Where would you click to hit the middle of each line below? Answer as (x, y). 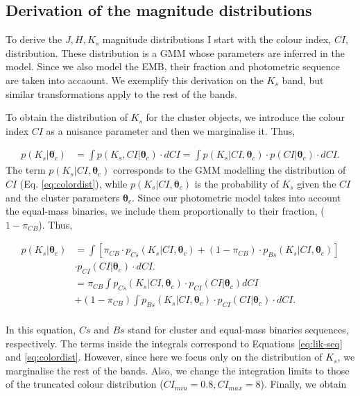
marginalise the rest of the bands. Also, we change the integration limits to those (178, 370)
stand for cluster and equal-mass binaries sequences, (238, 329)
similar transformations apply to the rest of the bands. (121, 93)
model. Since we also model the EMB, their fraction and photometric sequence (173, 66)
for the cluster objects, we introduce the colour (246, 117)
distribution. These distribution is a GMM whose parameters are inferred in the (175, 52)
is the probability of (237, 183)
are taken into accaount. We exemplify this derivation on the (135, 80)
